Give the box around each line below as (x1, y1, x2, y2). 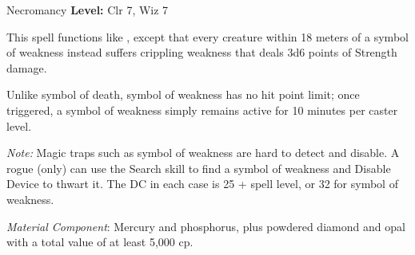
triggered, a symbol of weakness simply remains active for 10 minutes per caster (6, 101, 398, 118)
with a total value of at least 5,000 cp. (6, 233, 194, 250)
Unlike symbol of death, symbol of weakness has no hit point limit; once (6, 86, 360, 103)
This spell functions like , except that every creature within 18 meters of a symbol (6, 28, 409, 45)
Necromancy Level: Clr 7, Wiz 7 (6, 2, 169, 18)
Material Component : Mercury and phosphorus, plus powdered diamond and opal (6, 218, 405, 234)
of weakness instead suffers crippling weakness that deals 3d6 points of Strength (6, 44, 397, 61)
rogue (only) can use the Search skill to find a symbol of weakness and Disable (6, 159, 391, 176)
